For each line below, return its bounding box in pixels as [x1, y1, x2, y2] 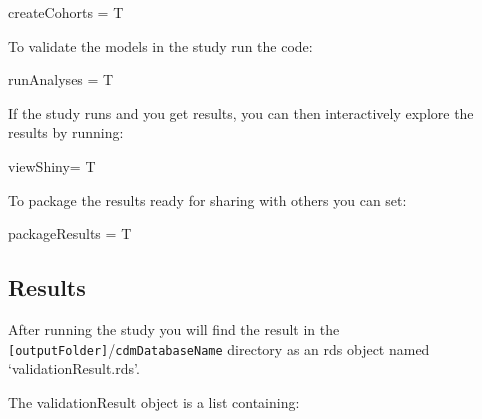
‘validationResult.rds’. [8, 358, 140, 379]
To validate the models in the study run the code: [8, 35, 313, 56]
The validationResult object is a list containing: [8, 391, 300, 412]
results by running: [8, 122, 124, 143]
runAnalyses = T [8, 69, 114, 90]
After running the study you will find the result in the [8, 318, 340, 339]
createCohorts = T [8, 2, 124, 22]
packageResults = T [8, 223, 132, 244]
